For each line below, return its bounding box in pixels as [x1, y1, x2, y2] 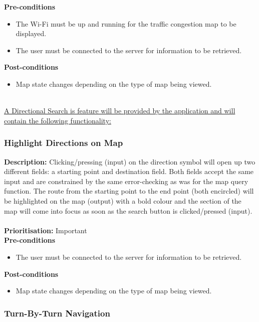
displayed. [16, 28, 47, 39]
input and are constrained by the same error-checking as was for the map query [4, 176, 248, 186]
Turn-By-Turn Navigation [4, 306, 110, 319]
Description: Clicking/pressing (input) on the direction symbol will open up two [4, 156, 255, 167]
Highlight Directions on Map [4, 136, 123, 149]
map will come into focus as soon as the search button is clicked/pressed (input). [4, 205, 252, 216]
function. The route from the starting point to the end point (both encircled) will [4, 186, 254, 196]
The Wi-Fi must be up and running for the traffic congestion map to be [16, 18, 236, 29]
